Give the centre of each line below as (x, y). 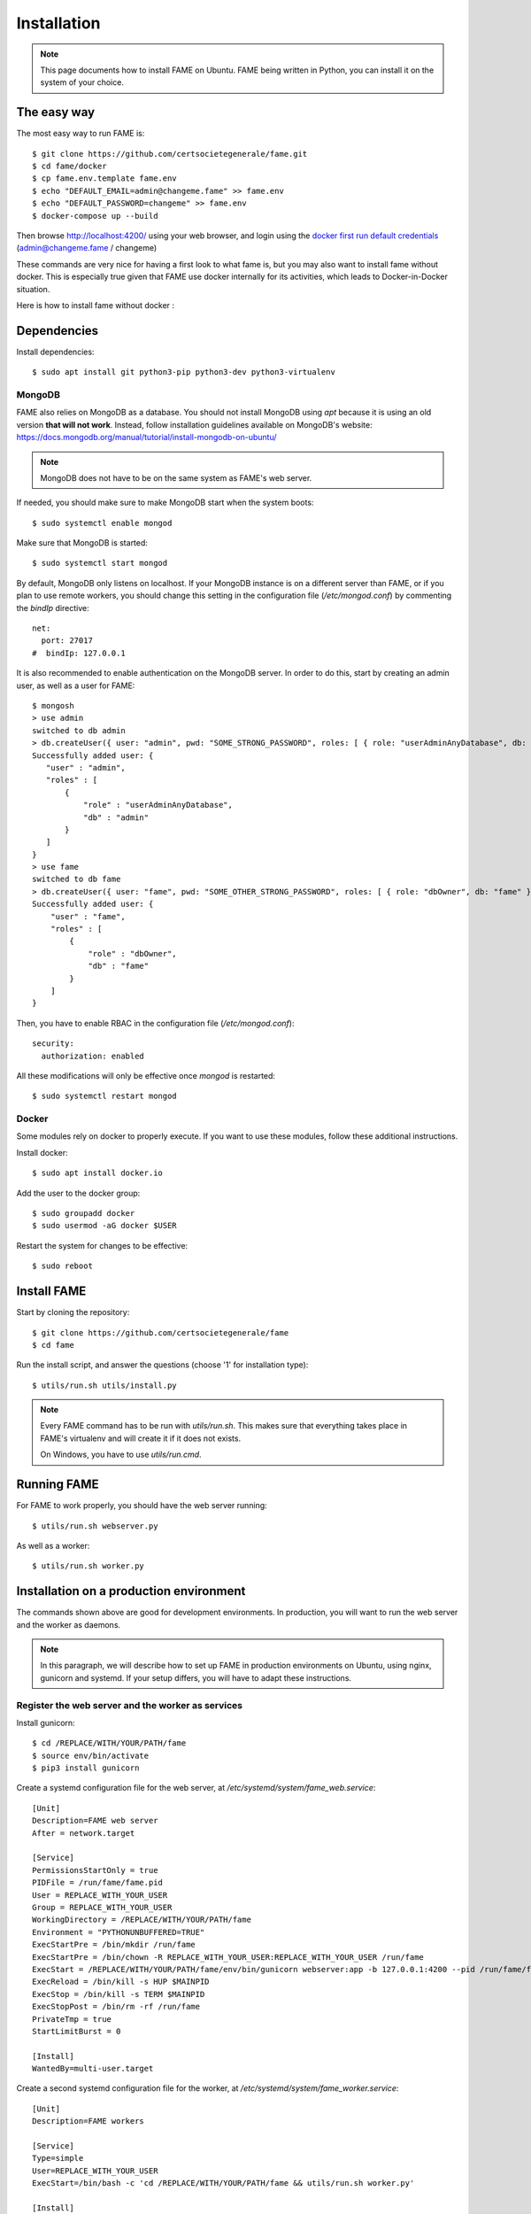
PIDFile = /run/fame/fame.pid (98, 1883)
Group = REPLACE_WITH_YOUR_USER (102, 1907)
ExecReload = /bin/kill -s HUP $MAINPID (121, 1982)
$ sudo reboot (62, 1266)
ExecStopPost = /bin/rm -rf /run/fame (116, 2007)
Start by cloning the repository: (73, 1312)
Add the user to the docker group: (78, 1193)
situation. (33, 289)
